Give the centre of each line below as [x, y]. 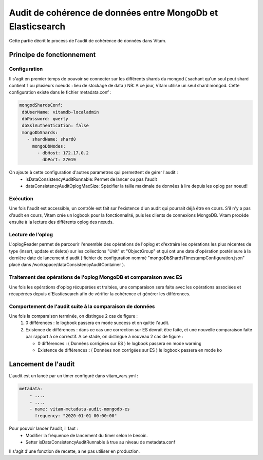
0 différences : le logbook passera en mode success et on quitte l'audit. [97, 323]
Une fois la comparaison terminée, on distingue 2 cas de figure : [74, 316]
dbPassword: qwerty [45, 119]
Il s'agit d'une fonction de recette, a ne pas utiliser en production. [75, 451]
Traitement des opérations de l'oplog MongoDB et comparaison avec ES [96, 277]
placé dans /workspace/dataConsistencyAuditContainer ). [67, 265]
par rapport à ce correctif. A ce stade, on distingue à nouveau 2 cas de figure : [104, 337]
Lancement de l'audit [42, 364]
